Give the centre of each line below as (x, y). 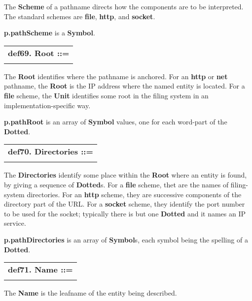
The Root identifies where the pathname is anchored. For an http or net (116, 76)
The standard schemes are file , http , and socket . (80, 16)
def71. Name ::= (40, 270)
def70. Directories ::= (51, 151)
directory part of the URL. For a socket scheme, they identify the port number (125, 204)
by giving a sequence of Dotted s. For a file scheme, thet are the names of (116, 184)
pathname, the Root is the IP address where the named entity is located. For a (125, 86)
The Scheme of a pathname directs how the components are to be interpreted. (124, 6)
